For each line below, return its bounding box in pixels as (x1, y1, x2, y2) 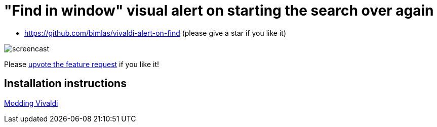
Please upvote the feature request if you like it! (4, 59, 160, 69)
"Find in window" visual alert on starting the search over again (4, 2, 434, 19)
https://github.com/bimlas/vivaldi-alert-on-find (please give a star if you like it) (24, 28, 287, 37)
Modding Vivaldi (4, 98, 58, 107)
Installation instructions (4, 77, 127, 90)
